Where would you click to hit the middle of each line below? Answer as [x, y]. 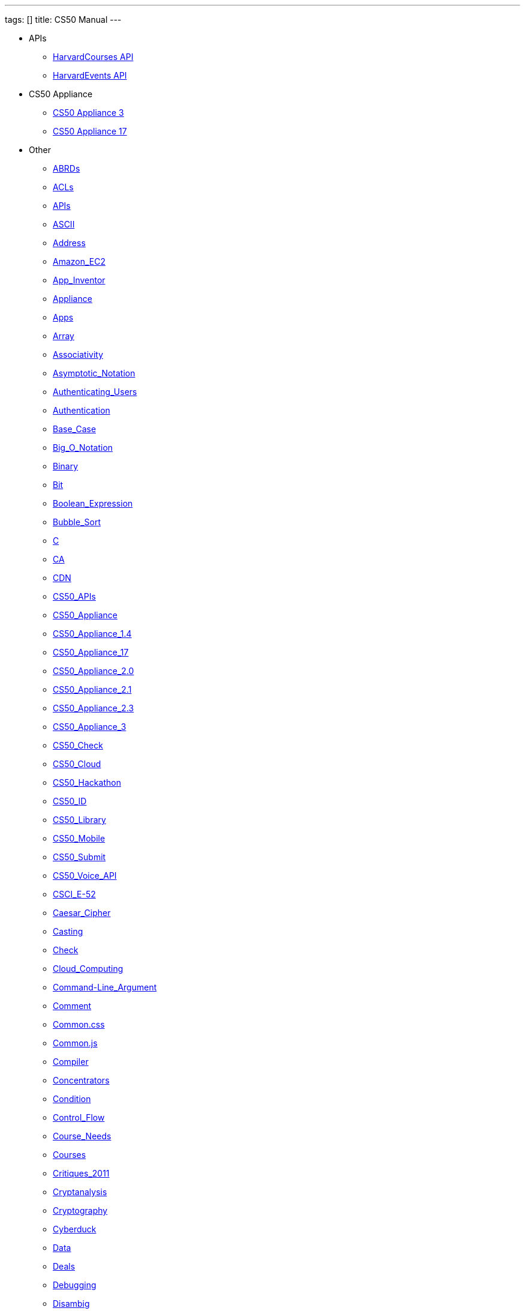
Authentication [82, 410]
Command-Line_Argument [105, 987]
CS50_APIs [74, 596]
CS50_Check [78, 745]
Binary [66, 466]
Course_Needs [82, 1136]
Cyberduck [75, 1229]
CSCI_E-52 [74, 894]
